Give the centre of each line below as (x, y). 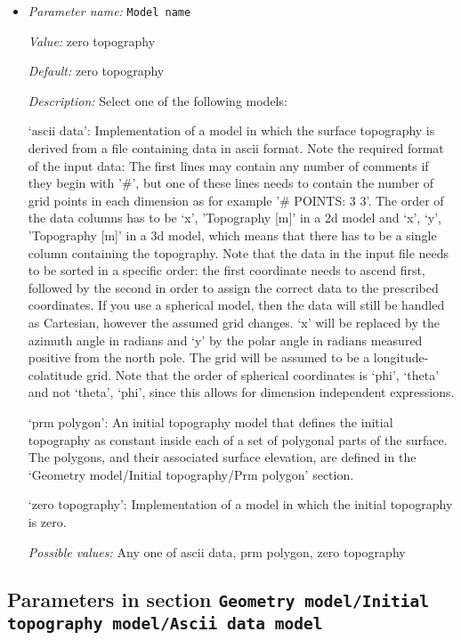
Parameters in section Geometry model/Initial (218, 599)
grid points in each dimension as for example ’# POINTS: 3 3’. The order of (236, 200)
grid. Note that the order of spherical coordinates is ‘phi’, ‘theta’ (263, 374)
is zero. (47, 521)
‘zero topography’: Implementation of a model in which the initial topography (240, 504)
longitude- (401, 357)
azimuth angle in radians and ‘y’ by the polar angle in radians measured (225, 340)
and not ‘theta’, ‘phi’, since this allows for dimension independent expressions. (241, 392)
